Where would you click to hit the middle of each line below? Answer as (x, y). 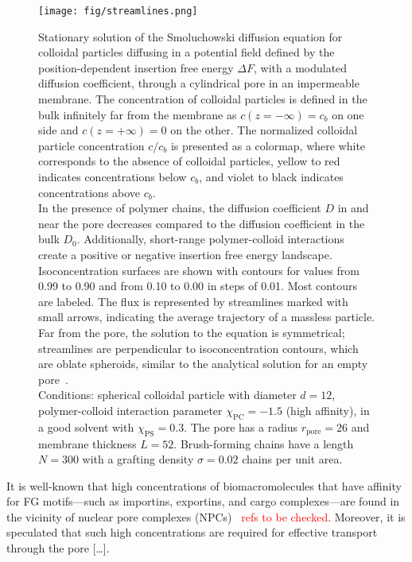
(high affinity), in (328, 410)
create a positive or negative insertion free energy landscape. (185, 254)
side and (58, 130)
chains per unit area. (292, 459)
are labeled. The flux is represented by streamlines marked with (193, 301)
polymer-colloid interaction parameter (130, 410)
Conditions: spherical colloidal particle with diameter (167, 395)
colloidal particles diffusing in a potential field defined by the (187, 52)
